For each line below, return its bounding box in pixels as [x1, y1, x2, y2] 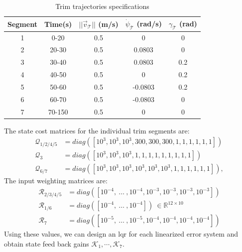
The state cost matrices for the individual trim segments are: [4, 125, 190, 135]
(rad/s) [136, 18, 162, 29]
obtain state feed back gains [4, 238, 89, 249]
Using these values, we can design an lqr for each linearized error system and [4, 229, 239, 239]
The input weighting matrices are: [4, 175, 108, 186]
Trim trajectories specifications [55, 1, 149, 11]
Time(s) [44, 18, 72, 29]
